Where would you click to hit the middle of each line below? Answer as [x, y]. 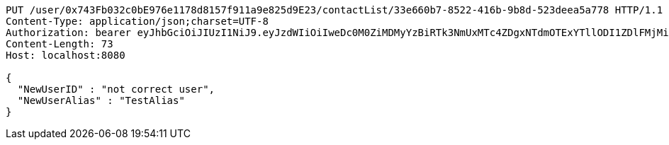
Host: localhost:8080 [66, 55]
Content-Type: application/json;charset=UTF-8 [137, 21]
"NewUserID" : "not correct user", [116, 89]
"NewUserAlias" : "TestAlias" [101, 100]
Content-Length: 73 [60, 44]
